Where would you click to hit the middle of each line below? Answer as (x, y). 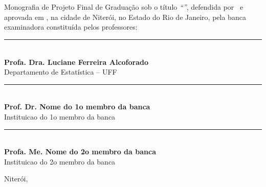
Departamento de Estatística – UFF (61, 72)
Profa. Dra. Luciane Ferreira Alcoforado (76, 62)
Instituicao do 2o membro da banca (60, 161)
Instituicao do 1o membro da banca (60, 116)
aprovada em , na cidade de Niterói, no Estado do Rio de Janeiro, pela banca (125, 17)
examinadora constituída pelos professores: (71, 27)
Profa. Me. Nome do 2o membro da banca (80, 151)
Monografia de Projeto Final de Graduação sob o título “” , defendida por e (124, 7)
